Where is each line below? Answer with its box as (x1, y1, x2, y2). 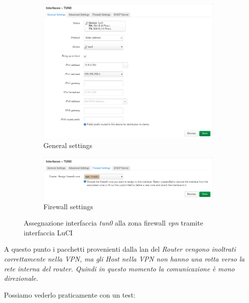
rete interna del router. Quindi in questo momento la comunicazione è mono (4, 263, 235, 273)
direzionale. (4, 273, 38, 283)
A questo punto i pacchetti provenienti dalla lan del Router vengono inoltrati (4, 244, 236, 254)
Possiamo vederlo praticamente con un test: (4, 289, 136, 300)
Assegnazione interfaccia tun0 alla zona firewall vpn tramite (24, 218, 203, 228)
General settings (43, 140, 93, 151)
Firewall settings (43, 201, 93, 211)
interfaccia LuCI (24, 227, 73, 237)
